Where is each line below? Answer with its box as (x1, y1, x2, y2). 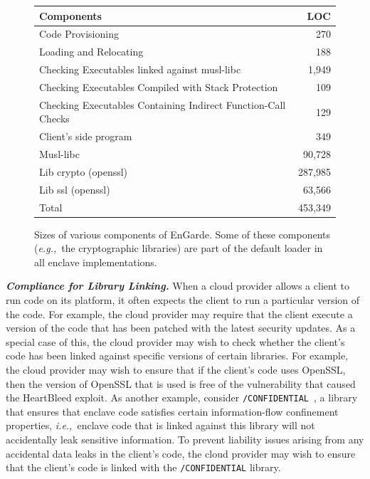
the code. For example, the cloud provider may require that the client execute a (6, 306, 353, 321)
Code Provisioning (39, 26, 119, 41)
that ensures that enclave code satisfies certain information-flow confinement (6, 404, 339, 419)
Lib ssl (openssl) (39, 181, 110, 196)
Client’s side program (39, 129, 132, 144)
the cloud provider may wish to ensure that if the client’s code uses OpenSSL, (6, 362, 346, 377)
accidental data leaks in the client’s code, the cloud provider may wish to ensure (6, 446, 356, 460)
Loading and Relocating (39, 44, 144, 59)
